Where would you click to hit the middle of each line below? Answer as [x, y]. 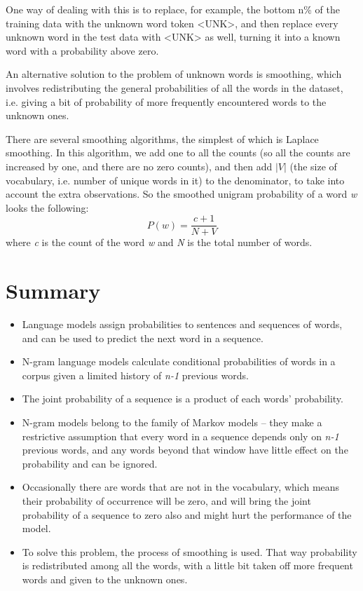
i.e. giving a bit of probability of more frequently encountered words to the [166, 101]
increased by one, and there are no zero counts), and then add [139, 166]
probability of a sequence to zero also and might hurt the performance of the [187, 514]
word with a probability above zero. [82, 50]
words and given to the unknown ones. [105, 579]
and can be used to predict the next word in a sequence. [143, 338]
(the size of [313, 166]
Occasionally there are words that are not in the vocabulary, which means [181, 487]
